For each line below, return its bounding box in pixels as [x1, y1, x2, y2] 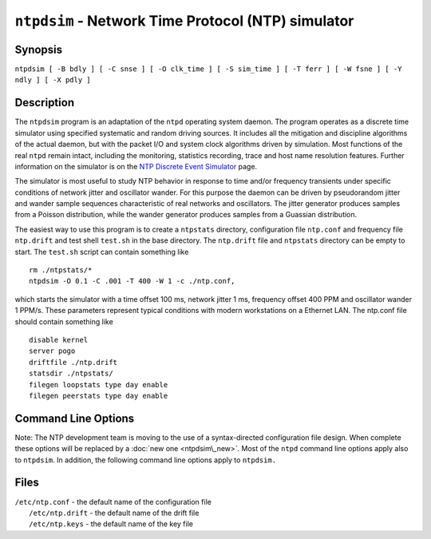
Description [14, 96, 75, 109]
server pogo [29, 347, 76, 355]
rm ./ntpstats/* [29, 266, 93, 275]
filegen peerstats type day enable [29, 391, 168, 400]
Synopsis [14, 42, 63, 56]
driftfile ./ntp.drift [29, 358, 118, 367]
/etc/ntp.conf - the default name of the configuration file [14, 497, 212, 506]
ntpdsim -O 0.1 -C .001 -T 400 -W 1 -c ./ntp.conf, [29, 276, 235, 286]
